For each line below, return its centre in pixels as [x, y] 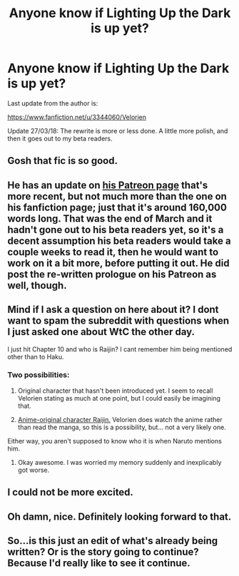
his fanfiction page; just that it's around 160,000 [117, 207]
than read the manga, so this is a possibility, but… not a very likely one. [122, 427]
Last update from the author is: [53, 103]
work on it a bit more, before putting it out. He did [118, 263]
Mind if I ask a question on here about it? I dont [113, 310]
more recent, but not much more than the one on [117, 196]
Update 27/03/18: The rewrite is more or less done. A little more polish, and [118, 130]
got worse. [34, 470]
